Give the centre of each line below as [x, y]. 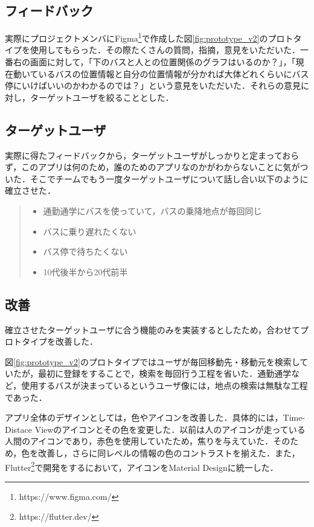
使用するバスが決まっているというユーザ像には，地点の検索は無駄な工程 [165, 385]
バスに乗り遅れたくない [90, 231]
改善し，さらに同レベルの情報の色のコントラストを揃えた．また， [169, 452]
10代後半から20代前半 [85, 271]
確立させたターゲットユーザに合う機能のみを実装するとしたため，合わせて [153, 329]
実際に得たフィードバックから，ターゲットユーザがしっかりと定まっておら [152, 155]
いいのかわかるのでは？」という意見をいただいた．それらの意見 [174, 85]
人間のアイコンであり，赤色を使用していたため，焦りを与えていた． [139, 441]
